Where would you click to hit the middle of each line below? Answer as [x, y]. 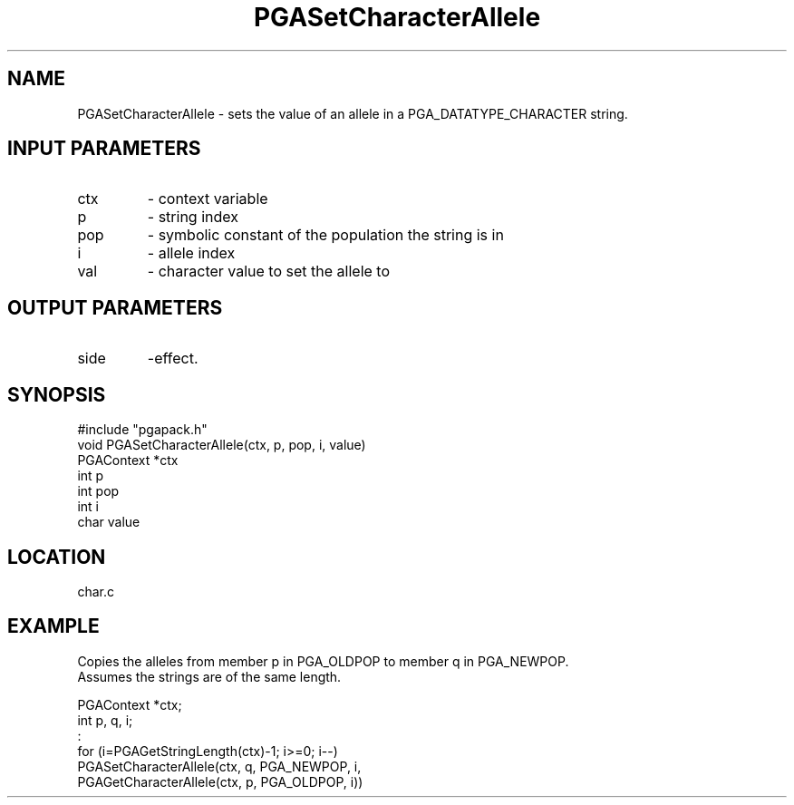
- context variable [208, 199]
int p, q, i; [105, 720]
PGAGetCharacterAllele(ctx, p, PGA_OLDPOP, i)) [220, 781]
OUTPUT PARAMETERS [115, 307]
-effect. [173, 359]
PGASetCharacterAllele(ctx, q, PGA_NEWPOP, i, [219, 766]
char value [109, 522]
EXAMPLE [53, 626]
